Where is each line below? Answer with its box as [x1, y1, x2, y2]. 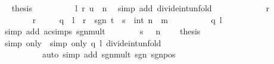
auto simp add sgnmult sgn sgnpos [42, 48, 176, 60]
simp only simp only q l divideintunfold [4, 36, 161, 49]
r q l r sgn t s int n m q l [32, 13, 222, 25]
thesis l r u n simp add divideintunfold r [11, 2, 270, 14]
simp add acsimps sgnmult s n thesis [4, 25, 201, 37]
